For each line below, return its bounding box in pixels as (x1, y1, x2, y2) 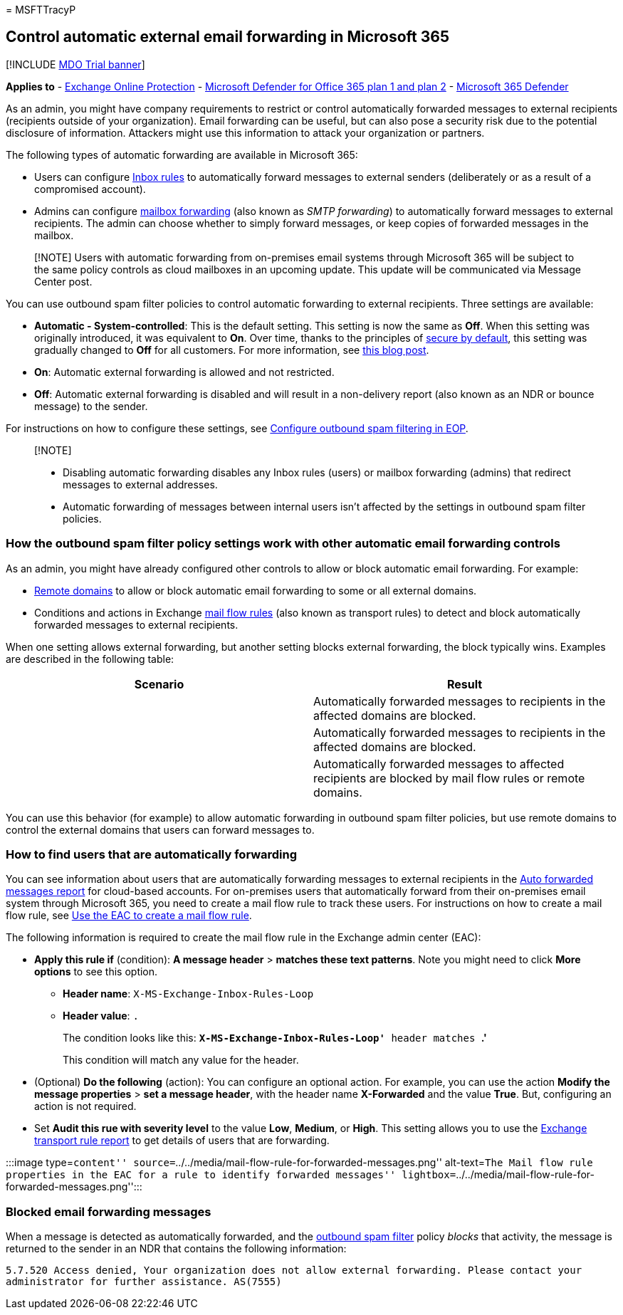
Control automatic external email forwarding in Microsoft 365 (6, 28, 450, 46)
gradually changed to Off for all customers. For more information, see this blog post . (34, 343, 429, 356)
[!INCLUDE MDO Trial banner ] (6, 58, 145, 70)
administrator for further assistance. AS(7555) (6, 1276, 282, 1288)
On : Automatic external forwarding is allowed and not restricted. (34, 365, 335, 378)
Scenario (134, 676, 184, 691)
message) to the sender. (34, 399, 148, 412)
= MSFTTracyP (6, 4, 76, 16)
